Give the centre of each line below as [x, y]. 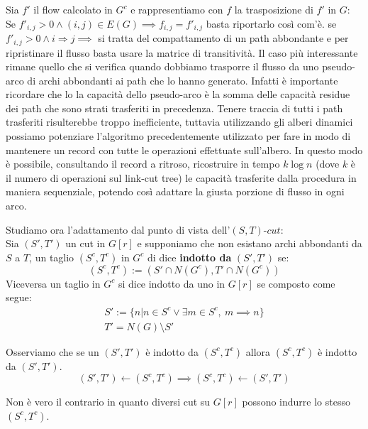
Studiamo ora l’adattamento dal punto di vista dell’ [118, 229]
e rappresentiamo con [177, 9]
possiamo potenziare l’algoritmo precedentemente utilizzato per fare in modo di [178, 136]
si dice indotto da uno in [172, 283]
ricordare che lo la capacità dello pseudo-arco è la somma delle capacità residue [178, 94]
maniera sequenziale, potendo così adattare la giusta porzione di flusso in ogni [175, 191]
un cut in [85, 243]
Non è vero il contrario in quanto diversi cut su [108, 402]
